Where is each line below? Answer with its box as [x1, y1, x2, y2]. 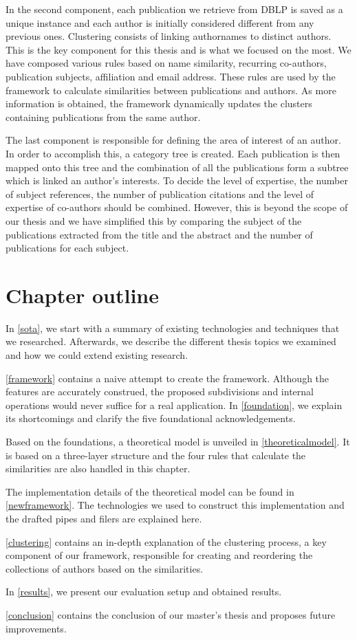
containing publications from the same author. [6, 109, 201, 124]
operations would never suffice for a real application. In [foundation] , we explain [6, 397, 343, 412]
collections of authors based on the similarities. [6, 561, 204, 575]
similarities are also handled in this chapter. [6, 461, 191, 476]
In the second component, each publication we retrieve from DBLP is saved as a [6, 2, 343, 16]
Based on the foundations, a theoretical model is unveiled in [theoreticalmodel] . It [6, 434, 350, 448]
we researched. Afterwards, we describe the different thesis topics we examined [6, 334, 336, 349]
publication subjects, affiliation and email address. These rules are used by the [6, 69, 336, 83]
